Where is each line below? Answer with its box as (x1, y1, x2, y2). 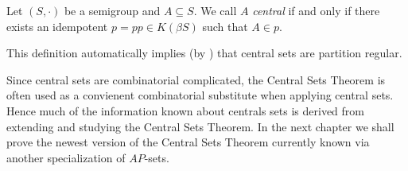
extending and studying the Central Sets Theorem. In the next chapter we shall (6, 118, 394, 134)
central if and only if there (252, 2, 380, 18)
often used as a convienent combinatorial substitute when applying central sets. (6, 87, 394, 103)
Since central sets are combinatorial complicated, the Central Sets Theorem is (6, 71, 386, 87)
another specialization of (6, 149, 126, 165)
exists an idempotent (6, 17, 108, 34)
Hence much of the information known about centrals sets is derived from (6, 102, 365, 119)
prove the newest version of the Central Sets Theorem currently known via (6, 134, 370, 150)
